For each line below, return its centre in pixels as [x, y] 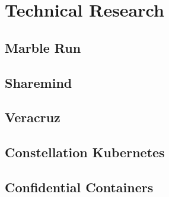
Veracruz [33, 117]
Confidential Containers [79, 187]
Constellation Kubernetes [85, 152]
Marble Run [43, 47]
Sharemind [39, 82]
